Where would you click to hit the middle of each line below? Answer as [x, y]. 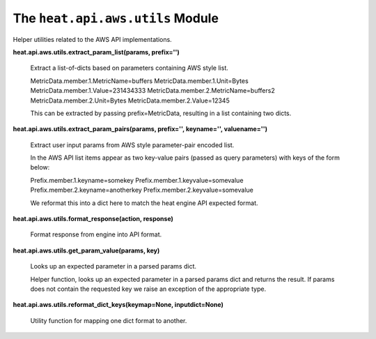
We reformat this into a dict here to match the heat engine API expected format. [144, 203]
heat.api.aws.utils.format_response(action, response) [93, 219]
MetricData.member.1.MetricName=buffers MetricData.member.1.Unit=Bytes [139, 81]
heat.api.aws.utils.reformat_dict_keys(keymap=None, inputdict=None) [118, 305]
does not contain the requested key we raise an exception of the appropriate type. [148, 289]
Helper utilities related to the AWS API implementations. [92, 39]
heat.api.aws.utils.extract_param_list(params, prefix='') [96, 52]
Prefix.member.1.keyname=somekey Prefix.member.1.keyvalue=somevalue [137, 180]
